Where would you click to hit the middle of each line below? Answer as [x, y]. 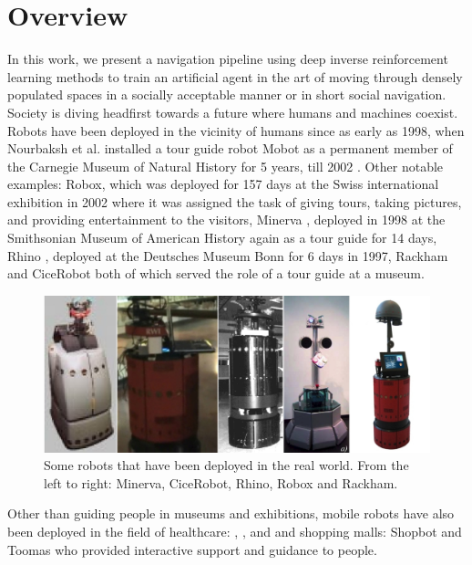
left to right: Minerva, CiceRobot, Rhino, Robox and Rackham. [221, 482]
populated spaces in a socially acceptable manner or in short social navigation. [227, 94]
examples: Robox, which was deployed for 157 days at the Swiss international [223, 184]
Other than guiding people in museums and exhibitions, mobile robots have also [231, 513]
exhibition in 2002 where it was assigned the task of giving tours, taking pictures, [235, 201]
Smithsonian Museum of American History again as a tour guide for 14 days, [222, 238]
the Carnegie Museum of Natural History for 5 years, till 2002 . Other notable [226, 166]
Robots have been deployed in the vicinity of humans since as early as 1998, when [236, 130]
